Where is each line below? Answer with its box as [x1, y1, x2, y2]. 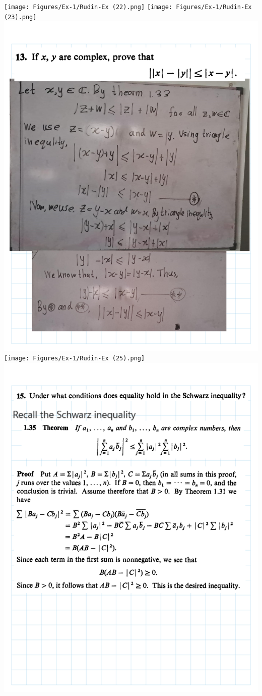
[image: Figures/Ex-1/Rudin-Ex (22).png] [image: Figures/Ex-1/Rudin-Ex [4, 4, 252, 11]
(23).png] [4, 13, 37, 21]
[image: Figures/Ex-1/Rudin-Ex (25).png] [4, 355, 145, 362]
